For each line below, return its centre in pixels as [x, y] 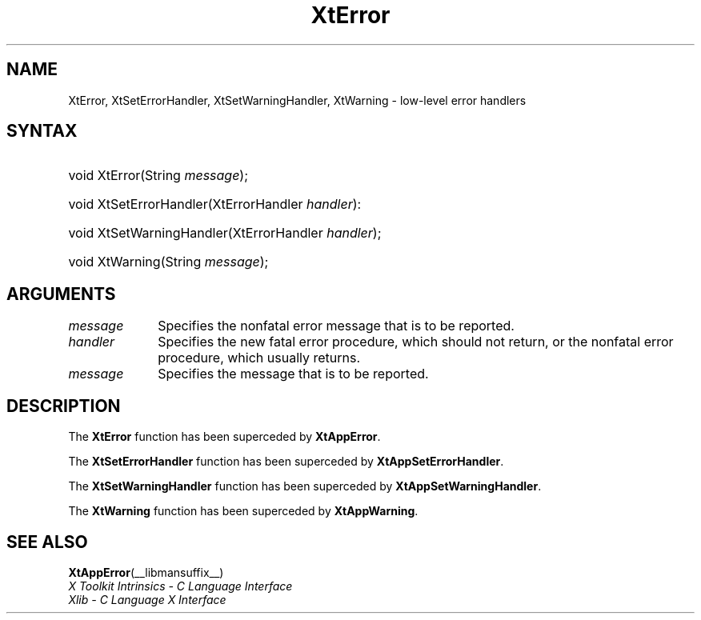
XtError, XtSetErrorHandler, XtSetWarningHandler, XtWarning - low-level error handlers [297, 100]
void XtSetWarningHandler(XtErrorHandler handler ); [225, 233]
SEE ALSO [47, 542]
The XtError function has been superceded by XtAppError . [224, 437]
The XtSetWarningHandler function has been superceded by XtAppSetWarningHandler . [305, 486]
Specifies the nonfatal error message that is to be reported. [336, 326]
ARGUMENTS [61, 294]
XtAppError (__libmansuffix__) [146, 572]
